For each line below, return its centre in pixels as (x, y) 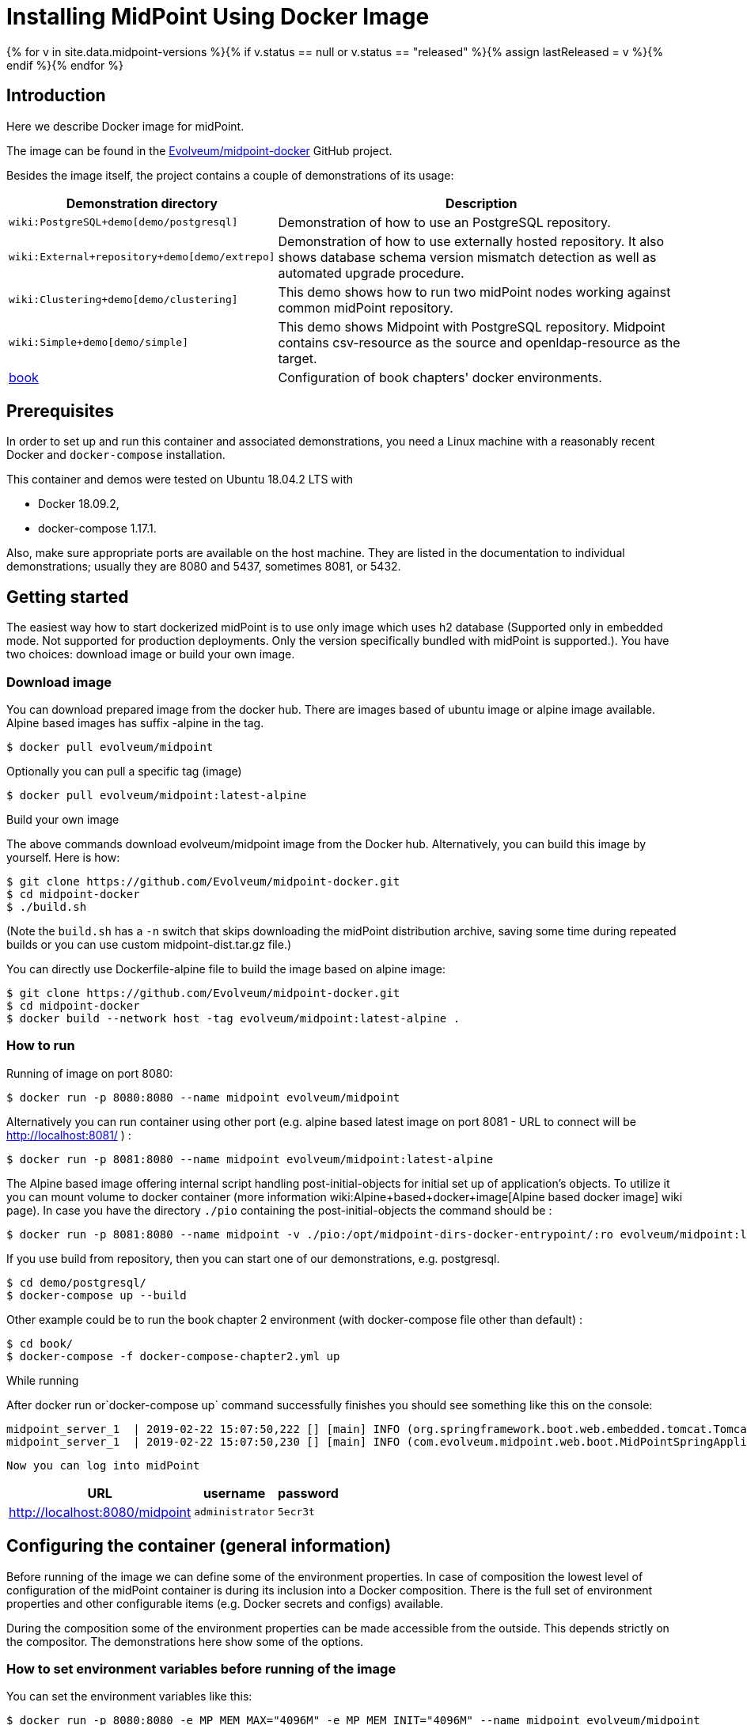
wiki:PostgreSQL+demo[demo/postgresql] (123, 222)
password (308, 1493)
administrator (234, 1512)
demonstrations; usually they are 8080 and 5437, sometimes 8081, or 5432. (204, 567)
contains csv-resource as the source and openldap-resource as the (479, 342)
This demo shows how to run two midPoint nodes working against (474, 292)
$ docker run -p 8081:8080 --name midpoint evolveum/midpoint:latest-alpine (250, 1159)
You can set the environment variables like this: (129, 1697)
